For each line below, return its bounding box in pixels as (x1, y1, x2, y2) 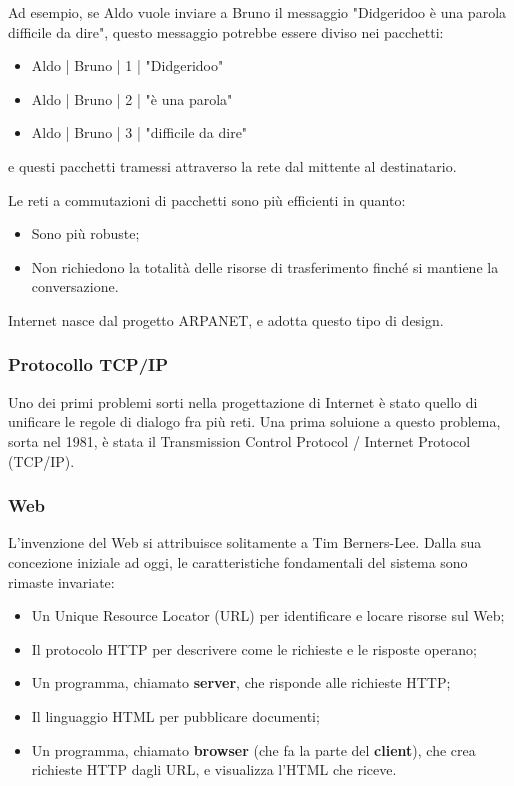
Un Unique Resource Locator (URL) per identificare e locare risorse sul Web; (31, 605, 505, 626)
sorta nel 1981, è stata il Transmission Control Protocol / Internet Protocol (8, 430, 471, 451)
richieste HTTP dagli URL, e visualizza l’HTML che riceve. (31, 759, 397, 780)
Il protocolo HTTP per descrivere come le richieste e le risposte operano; (31, 638, 478, 659)
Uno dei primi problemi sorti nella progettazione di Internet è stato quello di (8, 391, 478, 412)
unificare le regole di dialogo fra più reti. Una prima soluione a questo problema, (8, 411, 501, 432)
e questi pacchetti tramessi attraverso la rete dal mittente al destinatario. (8, 155, 457, 176)
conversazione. (31, 276, 119, 297)
